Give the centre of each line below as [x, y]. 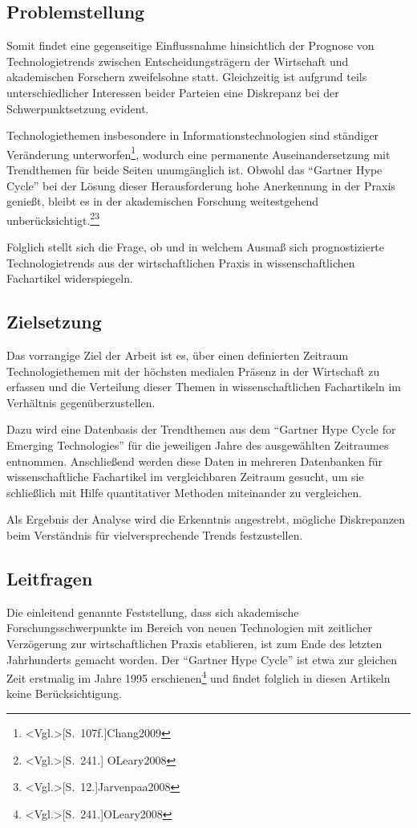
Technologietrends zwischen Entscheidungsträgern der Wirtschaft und [178, 61]
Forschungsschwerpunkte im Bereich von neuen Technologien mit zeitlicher [190, 628]
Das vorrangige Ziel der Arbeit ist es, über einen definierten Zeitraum [178, 355]
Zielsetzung [54, 322]
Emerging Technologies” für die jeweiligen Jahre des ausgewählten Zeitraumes [198, 445]
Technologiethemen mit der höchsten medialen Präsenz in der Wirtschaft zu [193, 371]
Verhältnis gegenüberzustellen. [81, 402]
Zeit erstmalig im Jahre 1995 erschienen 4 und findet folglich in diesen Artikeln [198, 677]
